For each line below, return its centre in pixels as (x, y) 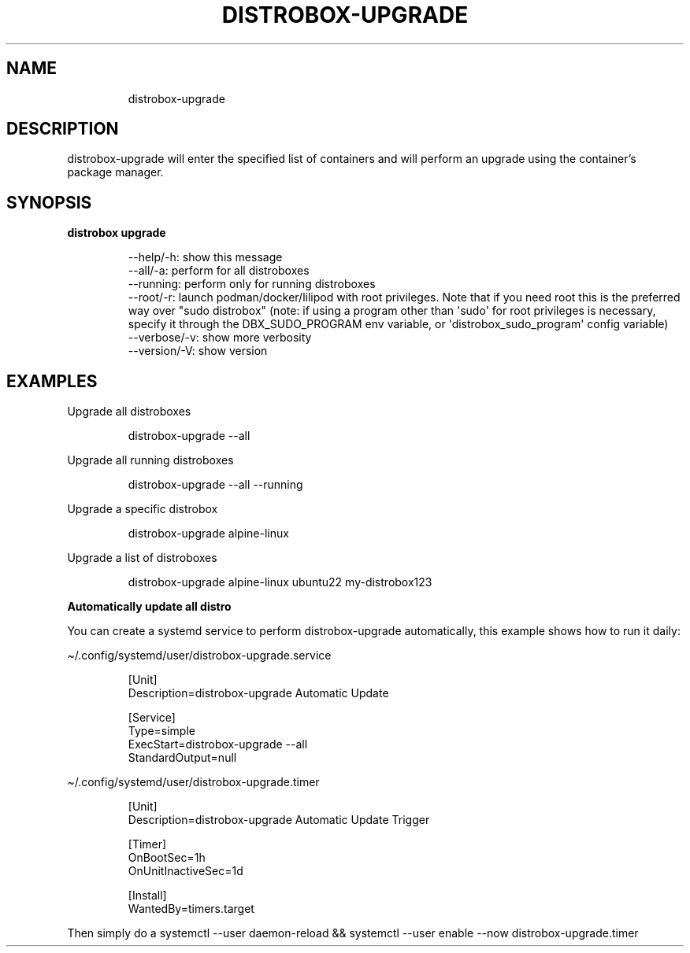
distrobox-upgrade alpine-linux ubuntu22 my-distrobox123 (280, 582)
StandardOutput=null (182, 758)
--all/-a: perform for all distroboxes (219, 271)
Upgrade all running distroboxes (150, 460)
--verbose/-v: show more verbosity (220, 338)
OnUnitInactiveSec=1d (185, 871)
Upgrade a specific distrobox (143, 509)
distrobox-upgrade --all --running (215, 485)
